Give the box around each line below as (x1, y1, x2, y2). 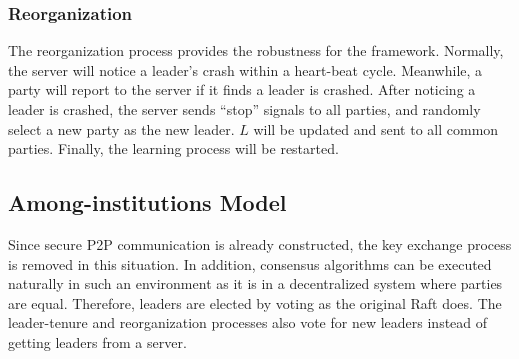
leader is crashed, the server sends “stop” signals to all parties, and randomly (8, 99, 481, 119)
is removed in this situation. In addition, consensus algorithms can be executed (8, 253, 492, 274)
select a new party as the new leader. (8, 118, 235, 139)
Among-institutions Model (8, 187, 287, 218)
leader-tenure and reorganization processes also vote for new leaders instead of (8, 312, 488, 333)
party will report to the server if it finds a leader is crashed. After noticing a (8, 79, 476, 100)
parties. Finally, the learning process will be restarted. (8, 138, 339, 159)
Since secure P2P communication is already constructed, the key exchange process (8, 233, 512, 254)
